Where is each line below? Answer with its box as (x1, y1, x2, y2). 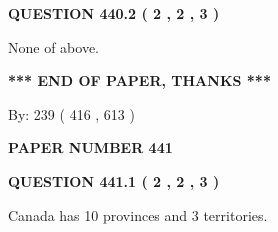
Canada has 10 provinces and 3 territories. (8, 204, 268, 225)
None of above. (8, 36, 99, 57)
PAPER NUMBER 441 (8, 137, 173, 158)
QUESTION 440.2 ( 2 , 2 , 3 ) (8, 3, 220, 23)
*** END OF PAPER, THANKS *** (8, 70, 271, 91)
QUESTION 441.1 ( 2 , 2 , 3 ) (8, 170, 220, 191)
